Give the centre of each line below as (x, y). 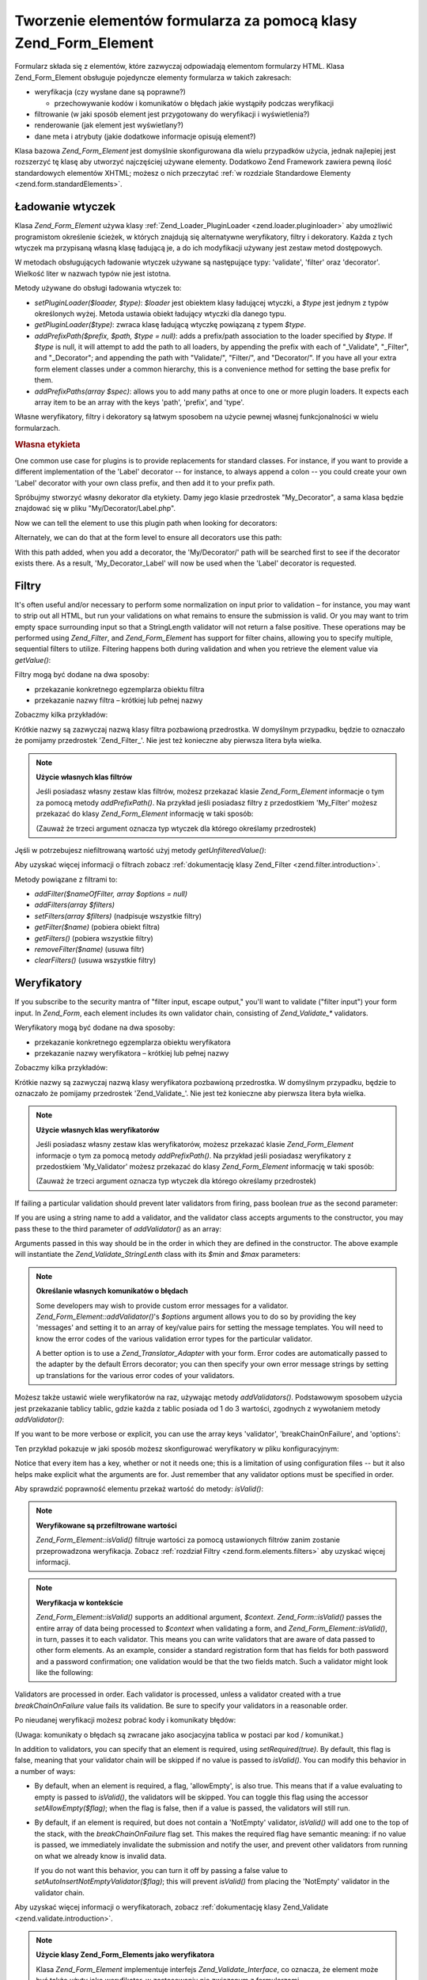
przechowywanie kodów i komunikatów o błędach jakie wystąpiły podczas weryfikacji (194, 103)
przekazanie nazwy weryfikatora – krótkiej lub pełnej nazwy (132, 1053)
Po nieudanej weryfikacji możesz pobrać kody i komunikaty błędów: (125, 1720)
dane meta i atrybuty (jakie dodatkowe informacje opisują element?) (145, 136)
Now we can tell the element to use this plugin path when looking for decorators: (146, 523)
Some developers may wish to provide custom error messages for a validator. (162, 1305)
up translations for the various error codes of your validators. (135, 1375)
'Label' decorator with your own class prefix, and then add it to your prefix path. (145, 482)
